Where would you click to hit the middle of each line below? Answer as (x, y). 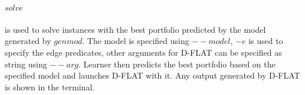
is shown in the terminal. (50, 86)
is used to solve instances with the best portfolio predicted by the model (135, 29)
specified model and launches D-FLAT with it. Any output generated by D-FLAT (152, 75)
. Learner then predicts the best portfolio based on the (177, 64)
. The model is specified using (136, 41)
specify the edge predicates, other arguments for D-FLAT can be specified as (143, 52)
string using (26, 64)
